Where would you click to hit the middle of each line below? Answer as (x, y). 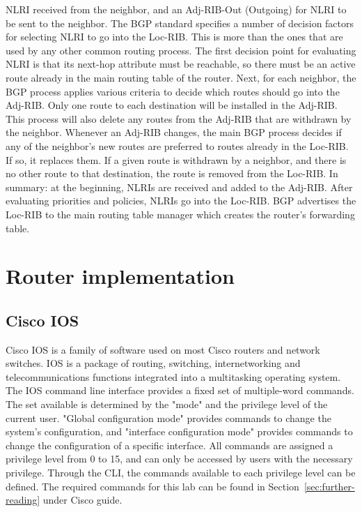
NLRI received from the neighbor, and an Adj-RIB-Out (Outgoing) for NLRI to (176, 9)
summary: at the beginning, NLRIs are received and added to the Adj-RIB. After (179, 187)
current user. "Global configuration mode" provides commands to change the (168, 417)
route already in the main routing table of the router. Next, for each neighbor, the (181, 77)
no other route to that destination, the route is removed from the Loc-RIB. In (172, 173)
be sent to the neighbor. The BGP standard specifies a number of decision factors (180, 23)
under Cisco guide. (82, 500)
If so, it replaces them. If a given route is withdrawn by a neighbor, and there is (176, 159)
